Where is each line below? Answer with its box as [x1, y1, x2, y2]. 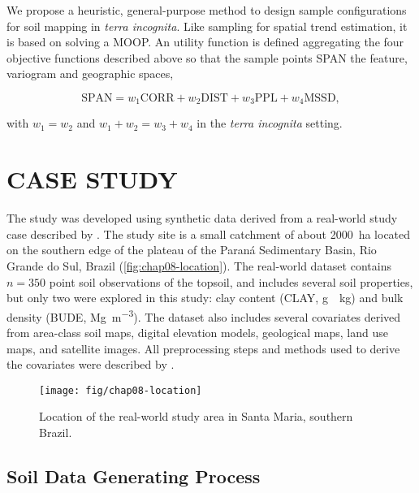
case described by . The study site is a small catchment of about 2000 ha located [6, 225, 411, 242]
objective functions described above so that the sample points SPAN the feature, [6, 49, 408, 66]
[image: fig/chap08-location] [39, 384, 202, 396]
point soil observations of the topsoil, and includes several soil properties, [49, 273, 413, 290]
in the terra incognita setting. [197, 115, 343, 132]
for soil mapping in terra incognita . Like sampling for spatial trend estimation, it [6, 17, 408, 34]
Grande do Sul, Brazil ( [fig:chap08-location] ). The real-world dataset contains [6, 257, 391, 274]
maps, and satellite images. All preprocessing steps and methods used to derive [6, 339, 400, 357]
